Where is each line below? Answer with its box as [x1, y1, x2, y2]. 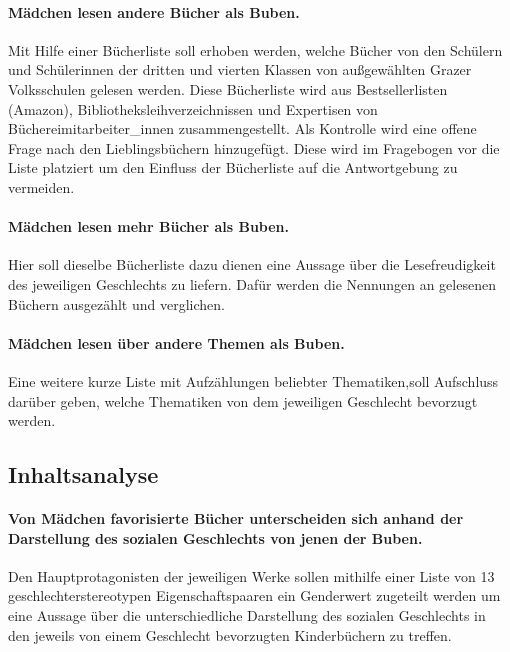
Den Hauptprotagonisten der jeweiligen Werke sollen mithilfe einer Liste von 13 [8, 565, 495, 586]
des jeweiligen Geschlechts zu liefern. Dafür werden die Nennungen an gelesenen [8, 273, 496, 294]
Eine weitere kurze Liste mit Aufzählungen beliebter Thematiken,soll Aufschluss [8, 370, 499, 391]
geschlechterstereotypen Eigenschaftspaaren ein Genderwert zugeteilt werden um [8, 585, 501, 606]
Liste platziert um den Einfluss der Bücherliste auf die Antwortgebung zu [8, 157, 458, 178]
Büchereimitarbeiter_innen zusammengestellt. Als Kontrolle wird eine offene [8, 118, 477, 139]
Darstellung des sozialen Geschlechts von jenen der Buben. [8, 527, 423, 548]
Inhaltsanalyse [8, 459, 159, 490]
